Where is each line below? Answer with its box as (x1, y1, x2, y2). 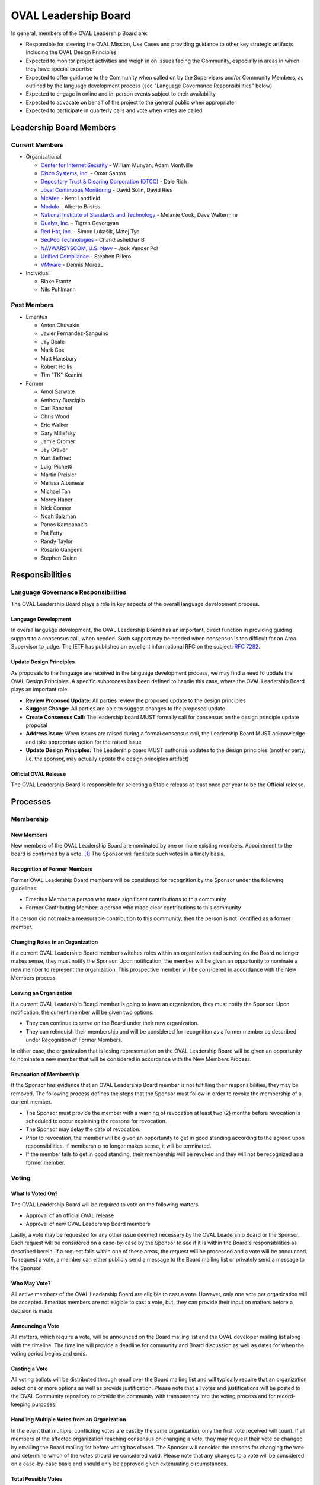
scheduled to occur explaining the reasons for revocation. (25, 1117, 167, 1124)
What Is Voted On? (11, 1190, 58, 1197)
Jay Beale (40, 338, 65, 345)
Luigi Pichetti (40, 463, 72, 470)
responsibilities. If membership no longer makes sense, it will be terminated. (25, 1142, 212, 1149)
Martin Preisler (40, 471, 76, 478)
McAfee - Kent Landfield (40, 195, 101, 202)
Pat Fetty (40, 529, 63, 536)
